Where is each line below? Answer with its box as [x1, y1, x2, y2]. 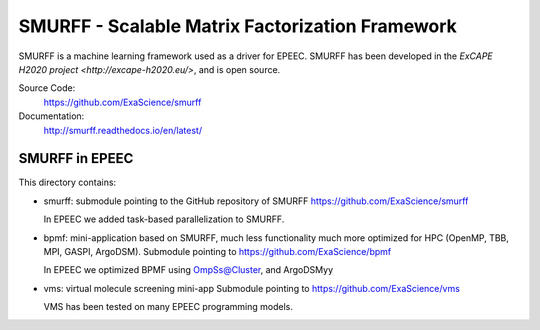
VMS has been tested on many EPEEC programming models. [43, 301, 294, 313]
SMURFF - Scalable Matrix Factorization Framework [18, 15, 457, 37]
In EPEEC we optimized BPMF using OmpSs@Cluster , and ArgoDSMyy [43, 264, 334, 276]
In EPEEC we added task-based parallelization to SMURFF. [43, 213, 285, 225]
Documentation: [18, 110, 85, 122]
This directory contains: [18, 176, 117, 189]
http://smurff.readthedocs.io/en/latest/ [43, 124, 203, 136]
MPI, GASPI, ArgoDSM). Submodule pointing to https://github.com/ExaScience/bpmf [43, 245, 392, 257]
